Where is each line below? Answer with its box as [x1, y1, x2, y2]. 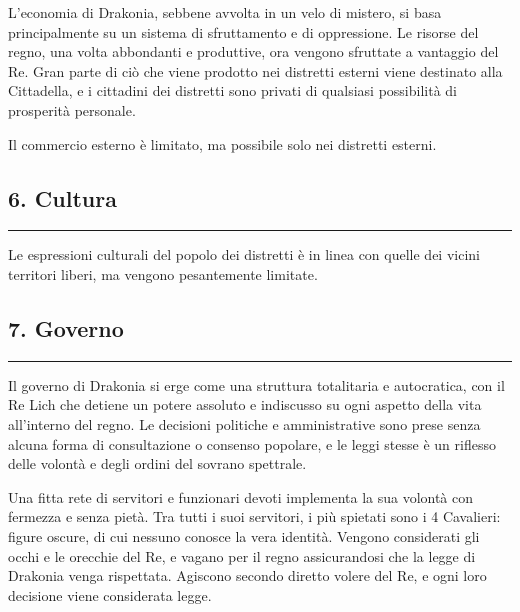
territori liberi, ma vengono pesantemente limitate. [8, 263, 318, 284]
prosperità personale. [8, 99, 136, 120]
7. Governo [8, 312, 124, 343]
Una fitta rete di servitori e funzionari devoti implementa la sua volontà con [8, 486, 474, 507]
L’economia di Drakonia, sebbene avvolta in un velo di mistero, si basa [8, 2, 442, 22]
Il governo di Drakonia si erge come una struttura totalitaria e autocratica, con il [8, 374, 505, 395]
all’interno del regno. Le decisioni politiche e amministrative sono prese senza [8, 413, 481, 434]
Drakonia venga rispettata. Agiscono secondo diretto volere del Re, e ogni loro [8, 565, 487, 586]
